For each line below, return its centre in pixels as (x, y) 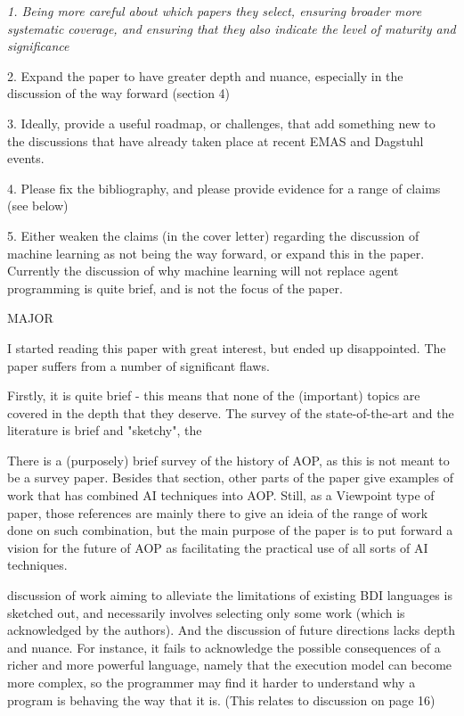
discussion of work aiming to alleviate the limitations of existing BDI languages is (230, 595)
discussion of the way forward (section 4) (119, 93)
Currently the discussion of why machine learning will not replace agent (203, 271)
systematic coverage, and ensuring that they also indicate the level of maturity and (232, 28)
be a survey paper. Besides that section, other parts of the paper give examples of (230, 477)
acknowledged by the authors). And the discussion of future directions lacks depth (232, 630)
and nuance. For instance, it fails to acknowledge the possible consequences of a (224, 647)
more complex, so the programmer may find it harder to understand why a (212, 682)
